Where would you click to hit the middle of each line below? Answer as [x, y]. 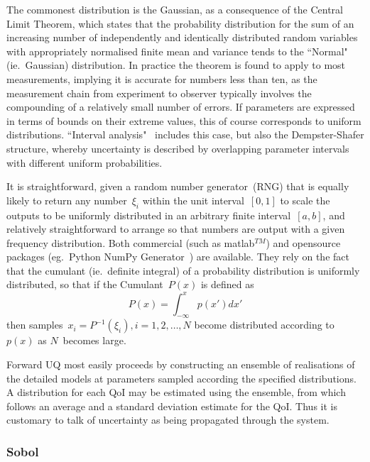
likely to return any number [67, 200]
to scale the [305, 200]
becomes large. [94, 340]
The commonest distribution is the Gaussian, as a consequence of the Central [175, 9]
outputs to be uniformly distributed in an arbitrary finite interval [149, 215]
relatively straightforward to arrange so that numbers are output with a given [176, 229]
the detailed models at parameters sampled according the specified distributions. [181, 378]
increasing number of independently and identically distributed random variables [182, 37]
